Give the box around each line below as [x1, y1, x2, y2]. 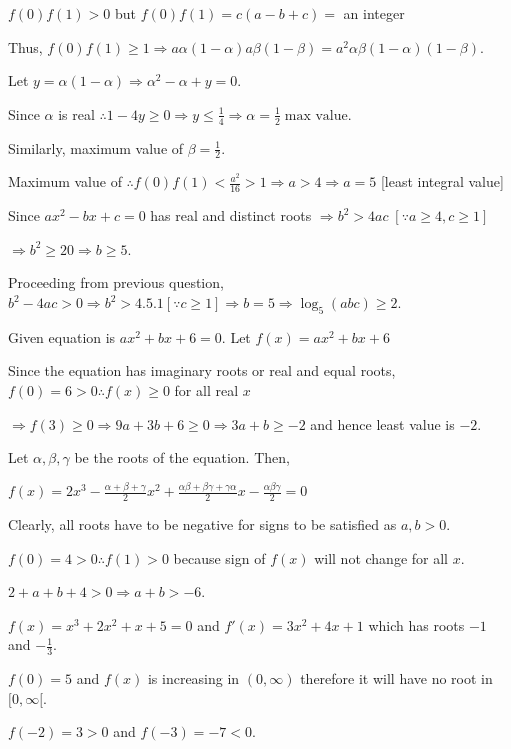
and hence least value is [310, 413, 455, 434]
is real [58, 103, 95, 124]
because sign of [173, 547, 266, 568]
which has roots [368, 614, 465, 635]
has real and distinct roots [150, 205, 312, 226]
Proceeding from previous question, [8, 272, 224, 293]
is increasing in [147, 668, 240, 689]
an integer [343, 3, 405, 23]
